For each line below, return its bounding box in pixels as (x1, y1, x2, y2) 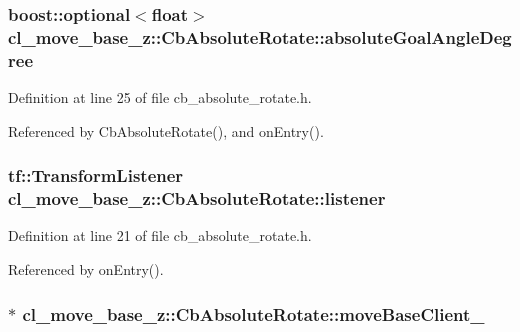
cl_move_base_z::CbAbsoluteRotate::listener (8, 186, 386, 211)
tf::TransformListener (8, 163, 184, 188)
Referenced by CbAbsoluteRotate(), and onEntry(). (8, 120, 324, 141)
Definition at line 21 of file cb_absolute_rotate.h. (8, 225, 312, 246)
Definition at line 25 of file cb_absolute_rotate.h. (8, 87, 312, 108)
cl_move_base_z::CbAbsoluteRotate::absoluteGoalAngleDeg (8, 24, 512, 49)
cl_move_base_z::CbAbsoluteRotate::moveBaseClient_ (22, 301, 485, 326)
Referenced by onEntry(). (8, 258, 164, 279)
